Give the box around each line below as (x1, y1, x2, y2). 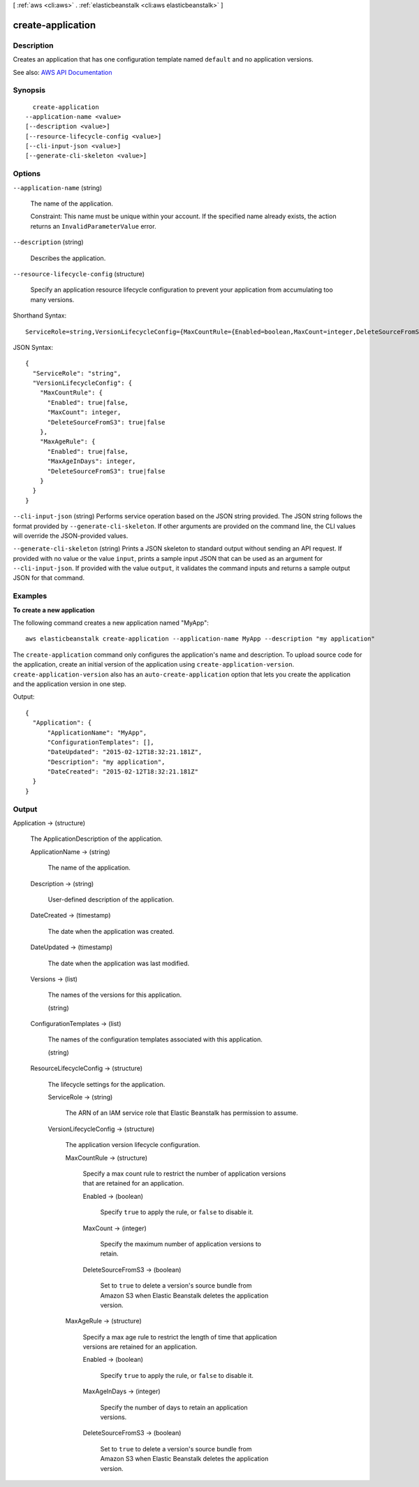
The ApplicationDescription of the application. (30, 834, 163, 843)
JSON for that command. (13, 574, 85, 582)
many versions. (30, 295, 75, 304)
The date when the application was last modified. (47, 959, 190, 967)
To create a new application (13, 606, 95, 614)
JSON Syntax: (13, 343, 54, 351)
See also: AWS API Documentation (13, 68, 112, 76)
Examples (13, 591, 47, 601)
